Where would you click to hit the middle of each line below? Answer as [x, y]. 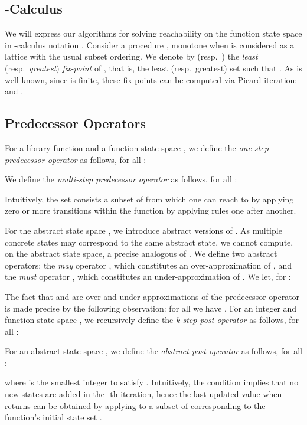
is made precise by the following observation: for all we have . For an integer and [151, 308]
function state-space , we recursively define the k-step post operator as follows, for [152, 320]
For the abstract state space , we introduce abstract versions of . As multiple [143, 230]
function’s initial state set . [53, 417]
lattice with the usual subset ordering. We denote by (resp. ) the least [131, 56]
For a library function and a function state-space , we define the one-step [137, 147]
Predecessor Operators [75, 123]
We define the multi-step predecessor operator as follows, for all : [121, 179]
